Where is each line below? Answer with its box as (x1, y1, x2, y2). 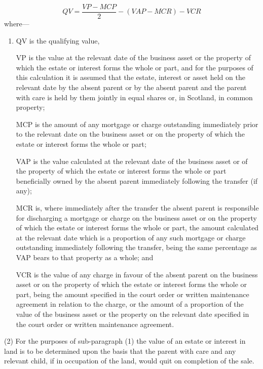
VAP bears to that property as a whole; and (16, 252, 154, 262)
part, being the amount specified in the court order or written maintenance (16, 289, 249, 299)
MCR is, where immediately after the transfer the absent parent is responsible (16, 202, 259, 213)
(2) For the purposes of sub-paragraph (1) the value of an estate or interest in (4, 336, 246, 346)
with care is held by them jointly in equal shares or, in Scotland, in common (16, 92, 253, 102)
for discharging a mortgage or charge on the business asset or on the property (16, 212, 257, 223)
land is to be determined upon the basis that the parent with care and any (4, 345, 236, 356)
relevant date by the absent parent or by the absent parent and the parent (16, 82, 247, 93)
